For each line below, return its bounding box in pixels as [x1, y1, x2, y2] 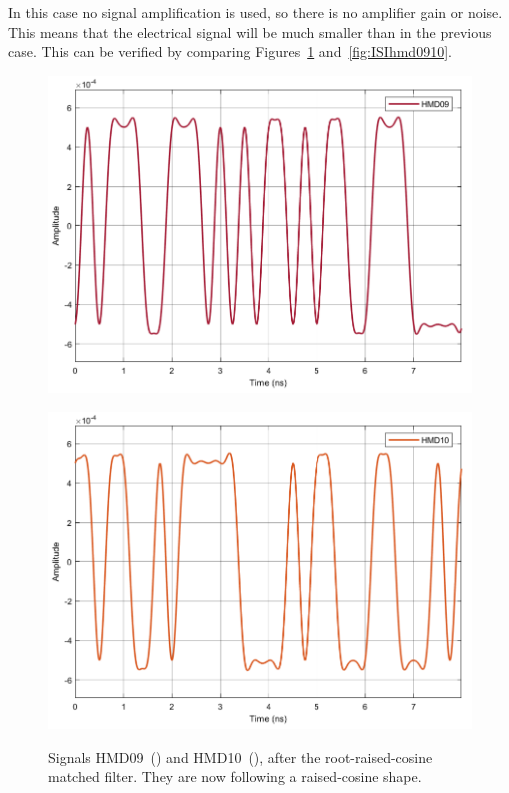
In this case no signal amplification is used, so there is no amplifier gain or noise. [8, 2, 503, 22]
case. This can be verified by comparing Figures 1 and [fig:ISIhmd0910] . [8, 41, 452, 62]
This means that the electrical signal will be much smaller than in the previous [8, 21, 492, 42]
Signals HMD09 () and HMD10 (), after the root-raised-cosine [48, 746, 433, 767]
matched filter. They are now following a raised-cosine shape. [48, 766, 422, 787]
